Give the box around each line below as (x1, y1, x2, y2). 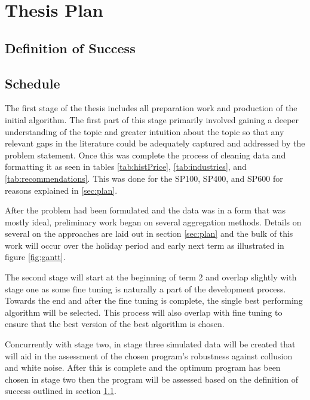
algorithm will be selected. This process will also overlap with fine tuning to (5, 306, 283, 318)
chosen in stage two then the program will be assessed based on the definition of (5, 372, 298, 385)
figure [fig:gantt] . (5, 251, 66, 263)
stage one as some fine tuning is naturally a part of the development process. (5, 282, 286, 295)
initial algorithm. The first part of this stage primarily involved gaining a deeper (5, 113, 299, 126)
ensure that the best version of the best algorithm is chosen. (5, 317, 225, 330)
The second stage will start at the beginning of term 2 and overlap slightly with (5, 271, 297, 283)
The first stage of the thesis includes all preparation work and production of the (5, 102, 297, 114)
